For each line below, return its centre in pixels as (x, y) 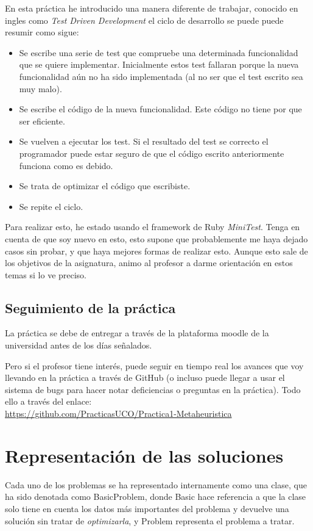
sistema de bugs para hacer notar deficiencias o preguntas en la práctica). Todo (153, 389)
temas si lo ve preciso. (46, 274)
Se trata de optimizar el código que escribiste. (105, 186)
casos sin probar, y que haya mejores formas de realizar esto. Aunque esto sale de (156, 251)
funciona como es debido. (66, 165)
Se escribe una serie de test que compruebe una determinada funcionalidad (159, 52)
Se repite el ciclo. (51, 206)
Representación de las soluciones (144, 455)
